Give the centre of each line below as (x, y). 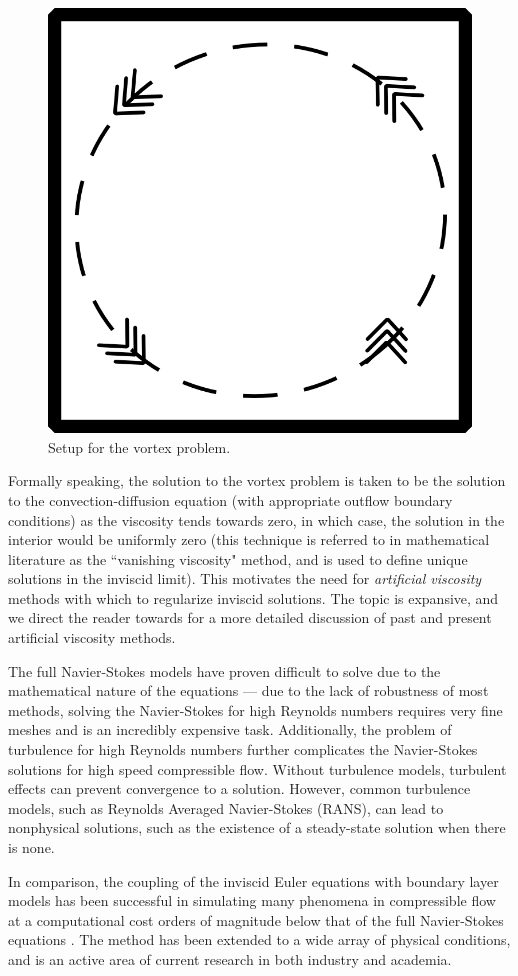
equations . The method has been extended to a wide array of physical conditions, (259, 939)
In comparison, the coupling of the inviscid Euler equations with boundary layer (253, 880)
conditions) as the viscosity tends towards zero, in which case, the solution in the (256, 519)
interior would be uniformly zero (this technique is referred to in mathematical (249, 539)
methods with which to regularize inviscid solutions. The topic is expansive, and (253, 597)
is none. (31, 847)
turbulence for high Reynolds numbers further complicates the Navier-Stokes (243, 749)
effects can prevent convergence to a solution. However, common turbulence (239, 788)
